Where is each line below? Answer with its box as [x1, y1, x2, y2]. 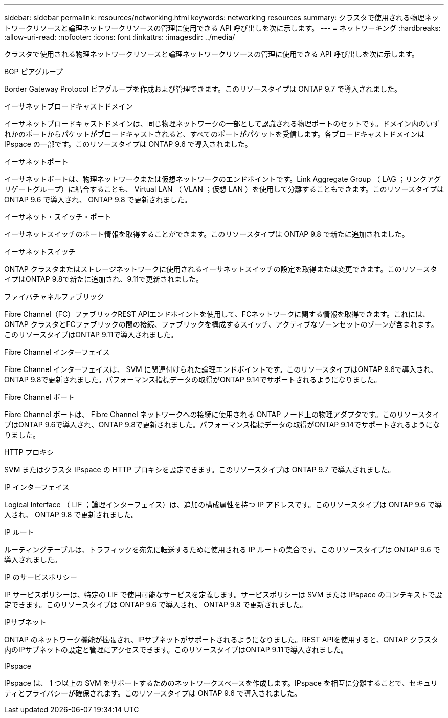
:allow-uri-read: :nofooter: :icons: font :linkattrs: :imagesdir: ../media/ [4, 33, 235, 41]
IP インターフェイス [4, 483, 70, 491]
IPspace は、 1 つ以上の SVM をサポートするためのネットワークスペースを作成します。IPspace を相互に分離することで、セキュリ [4, 679, 438, 687]
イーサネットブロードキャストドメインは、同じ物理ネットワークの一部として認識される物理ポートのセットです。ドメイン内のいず [4, 119, 440, 128]
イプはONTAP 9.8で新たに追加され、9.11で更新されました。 [4, 275, 204, 284]
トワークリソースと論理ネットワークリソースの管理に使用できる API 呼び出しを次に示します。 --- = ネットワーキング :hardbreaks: [4, 24, 441, 32]
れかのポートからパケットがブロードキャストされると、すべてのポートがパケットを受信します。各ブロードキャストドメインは [4, 129, 425, 138]
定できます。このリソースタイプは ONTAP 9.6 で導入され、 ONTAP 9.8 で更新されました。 [4, 600, 307, 609]
